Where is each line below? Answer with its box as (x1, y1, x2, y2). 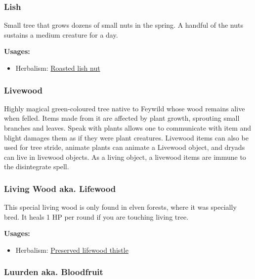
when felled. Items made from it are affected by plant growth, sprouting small (4, 113, 240, 123)
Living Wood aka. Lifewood (4, 182, 116, 194)
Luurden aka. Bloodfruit (4, 266, 103, 278)
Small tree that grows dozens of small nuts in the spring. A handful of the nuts (4, 20, 243, 30)
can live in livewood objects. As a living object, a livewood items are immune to (4, 151, 246, 162)
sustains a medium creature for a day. (4, 29, 118, 40)
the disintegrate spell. (4, 161, 69, 172)
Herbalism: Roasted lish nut (15, 63, 100, 73)
